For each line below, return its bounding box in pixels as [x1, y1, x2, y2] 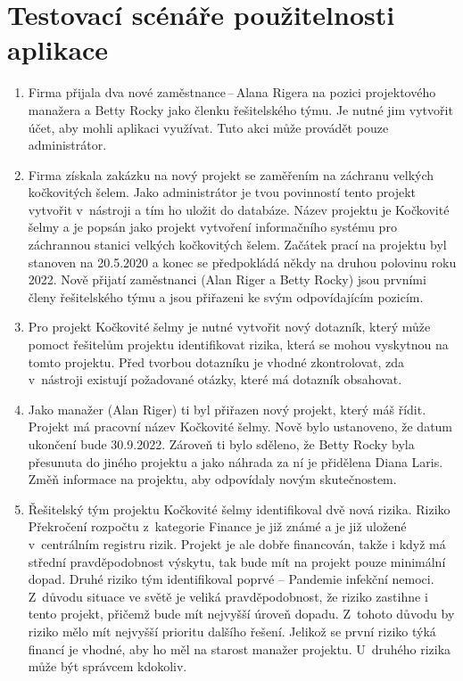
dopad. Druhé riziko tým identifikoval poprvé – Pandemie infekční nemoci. [28, 570, 434, 588]
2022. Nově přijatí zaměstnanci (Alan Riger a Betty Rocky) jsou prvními [28, 270, 426, 289]
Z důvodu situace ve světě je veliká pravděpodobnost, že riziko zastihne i [28, 587, 428, 605]
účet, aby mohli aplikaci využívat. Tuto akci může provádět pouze [28, 118, 389, 136]
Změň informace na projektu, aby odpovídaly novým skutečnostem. [28, 470, 397, 488]
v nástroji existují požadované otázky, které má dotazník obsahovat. [28, 370, 402, 389]
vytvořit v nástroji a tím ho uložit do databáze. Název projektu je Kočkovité [28, 200, 450, 218]
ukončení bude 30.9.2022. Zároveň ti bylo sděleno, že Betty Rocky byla [28, 435, 415, 453]
